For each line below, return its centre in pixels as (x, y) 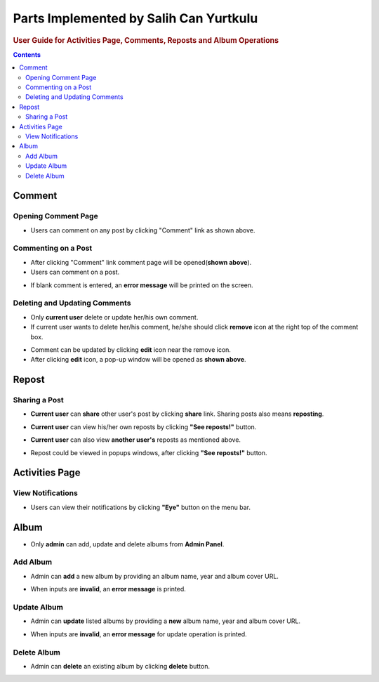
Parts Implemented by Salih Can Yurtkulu (135, 18)
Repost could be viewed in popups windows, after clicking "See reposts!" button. (149, 452)
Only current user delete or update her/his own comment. (114, 317)
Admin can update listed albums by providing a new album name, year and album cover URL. (166, 621)
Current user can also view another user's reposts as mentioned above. (136, 440)
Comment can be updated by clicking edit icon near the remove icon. (131, 349)
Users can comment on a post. (75, 272)
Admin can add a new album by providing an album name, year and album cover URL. (154, 576)
